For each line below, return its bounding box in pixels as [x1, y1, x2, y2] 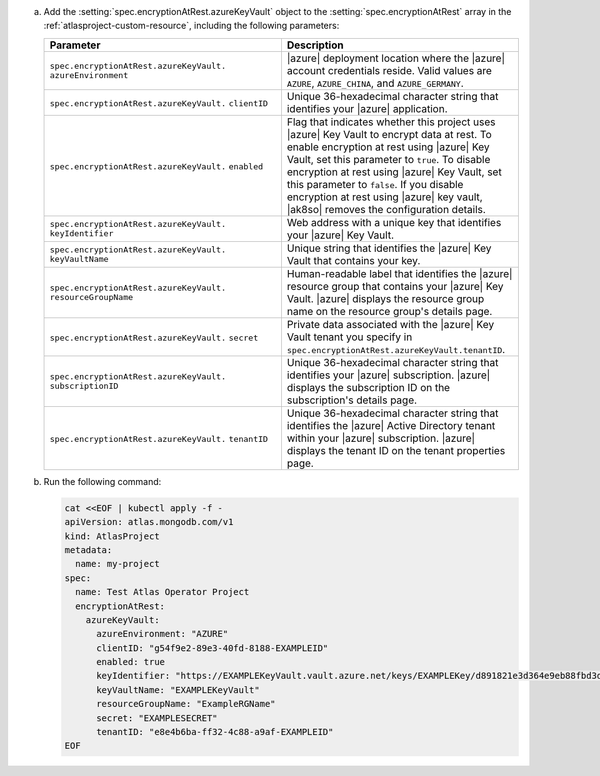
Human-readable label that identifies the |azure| [286, 266, 513, 280]
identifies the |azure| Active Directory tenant [286, 418, 496, 432]
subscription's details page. [286, 393, 418, 407]
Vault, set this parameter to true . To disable [286, 152, 491, 166]
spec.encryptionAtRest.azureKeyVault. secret [49, 332, 259, 343]
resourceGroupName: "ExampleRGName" [96, 698, 276, 710]
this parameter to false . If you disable [286, 177, 464, 191]
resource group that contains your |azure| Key [286, 279, 504, 293]
